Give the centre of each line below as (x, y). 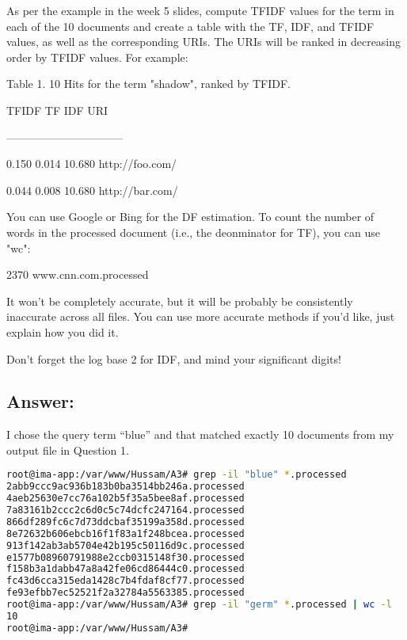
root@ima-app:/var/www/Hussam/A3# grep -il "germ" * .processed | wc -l (199, 605)
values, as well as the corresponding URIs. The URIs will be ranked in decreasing (204, 42)
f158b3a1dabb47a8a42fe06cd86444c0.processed (126, 569)
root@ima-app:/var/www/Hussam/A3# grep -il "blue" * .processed (177, 475)
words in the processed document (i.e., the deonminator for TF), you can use (193, 232)
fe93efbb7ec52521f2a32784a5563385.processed (126, 593)
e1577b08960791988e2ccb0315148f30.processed (126, 557)
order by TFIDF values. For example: (97, 57)
